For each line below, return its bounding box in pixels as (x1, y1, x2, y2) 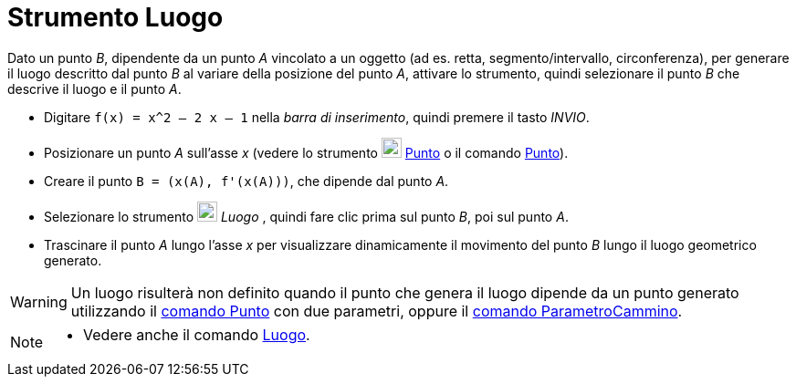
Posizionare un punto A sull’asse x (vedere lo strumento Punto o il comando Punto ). (44, 144, 569, 161)
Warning (10, 292, 68, 311)
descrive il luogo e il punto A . (7, 80, 182, 97)
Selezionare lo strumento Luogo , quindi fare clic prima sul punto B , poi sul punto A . (44, 208, 569, 224)
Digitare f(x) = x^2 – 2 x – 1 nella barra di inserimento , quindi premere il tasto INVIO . (44, 109, 590, 125)
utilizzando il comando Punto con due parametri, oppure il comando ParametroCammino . (70, 301, 683, 320)
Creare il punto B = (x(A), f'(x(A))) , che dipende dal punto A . (44, 172, 449, 189)
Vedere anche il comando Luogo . (83, 325, 310, 344)
